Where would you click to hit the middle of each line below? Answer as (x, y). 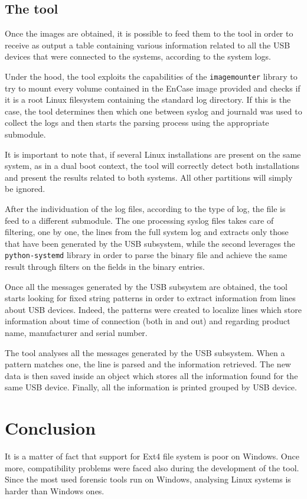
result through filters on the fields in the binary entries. (105, 267)
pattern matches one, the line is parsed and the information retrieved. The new (148, 364)
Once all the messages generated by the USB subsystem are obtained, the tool (146, 286)
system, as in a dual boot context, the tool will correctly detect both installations (152, 166)
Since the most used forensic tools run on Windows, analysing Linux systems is (148, 479)
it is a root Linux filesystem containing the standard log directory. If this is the (148, 100)
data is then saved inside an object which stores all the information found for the (151, 375)
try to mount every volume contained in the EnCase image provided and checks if (153, 88)
